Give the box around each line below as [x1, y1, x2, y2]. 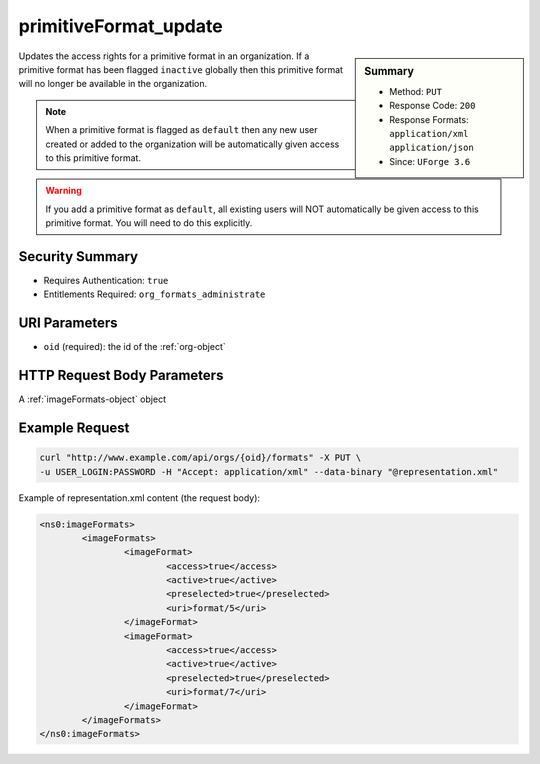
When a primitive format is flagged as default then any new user [45, 124, 319, 136]
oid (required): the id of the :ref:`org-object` [43, 341, 227, 353]
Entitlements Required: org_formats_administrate [43, 288, 266, 300]
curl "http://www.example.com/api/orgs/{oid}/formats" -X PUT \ [39, 452, 362, 464]
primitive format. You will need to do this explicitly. [45, 217, 253, 229]
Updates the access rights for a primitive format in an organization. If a [18, 50, 310, 62]
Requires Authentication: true [43, 274, 169, 286]
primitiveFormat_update [18, 15, 224, 37]
